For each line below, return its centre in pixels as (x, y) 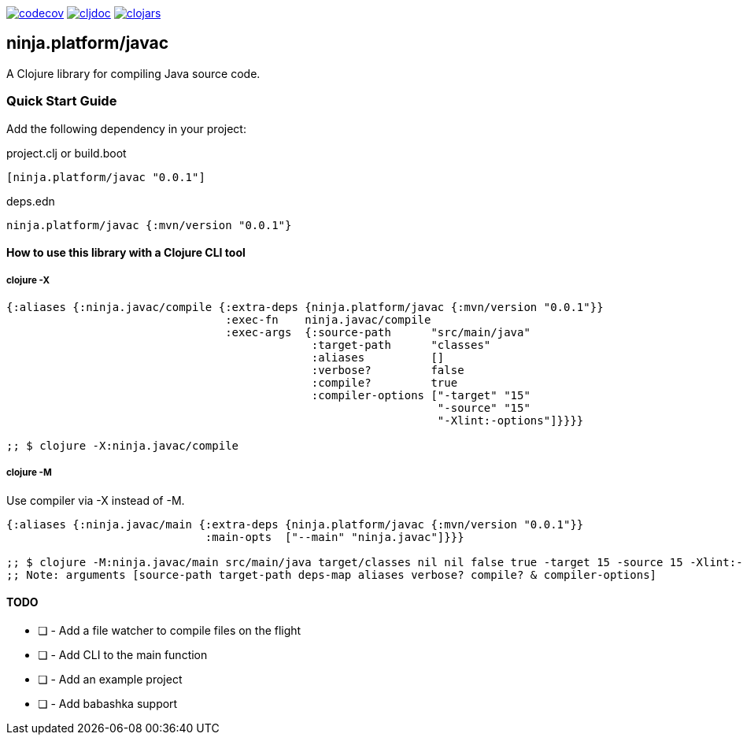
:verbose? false (388, 370)
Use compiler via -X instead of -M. (96, 500)
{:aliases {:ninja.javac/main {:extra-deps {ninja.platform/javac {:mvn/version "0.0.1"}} (295, 524)
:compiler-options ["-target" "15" (421, 395)
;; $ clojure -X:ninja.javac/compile (123, 445)
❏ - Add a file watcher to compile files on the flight (170, 630)
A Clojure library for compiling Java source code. (133, 73)
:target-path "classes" (401, 345)
